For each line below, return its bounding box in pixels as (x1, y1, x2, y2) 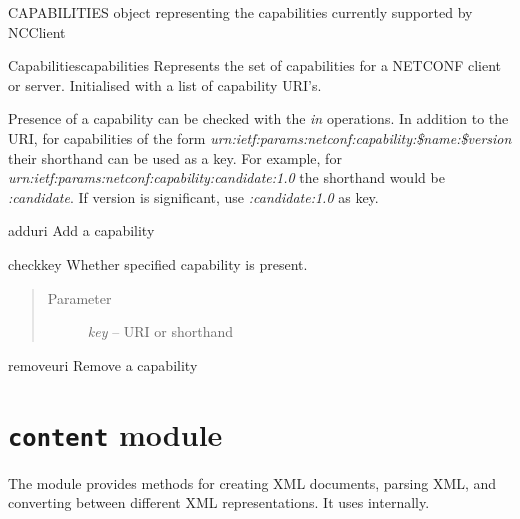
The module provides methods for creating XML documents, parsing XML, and (8, 472, 497, 493)
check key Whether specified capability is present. (8, 253, 308, 274)
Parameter (47, 287, 112, 308)
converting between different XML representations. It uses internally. (8, 492, 430, 513)
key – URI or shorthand (87, 321, 234, 342)
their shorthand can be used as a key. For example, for (8, 147, 342, 168)
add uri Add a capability (8, 220, 155, 241)
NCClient (8, 21, 66, 42)
